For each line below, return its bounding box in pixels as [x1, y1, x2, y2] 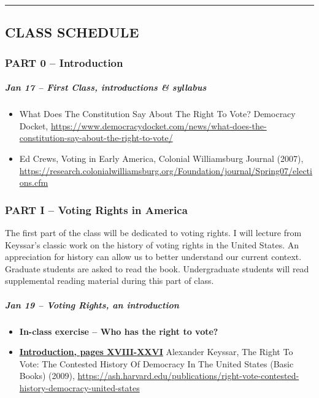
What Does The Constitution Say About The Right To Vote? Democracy [19, 107, 296, 120]
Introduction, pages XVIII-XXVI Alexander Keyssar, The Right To [19, 345, 293, 358]
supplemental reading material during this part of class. [5, 274, 214, 287]
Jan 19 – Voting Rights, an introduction [5, 298, 179, 311]
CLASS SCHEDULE [5, 23, 139, 42]
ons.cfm [19, 176, 48, 189]
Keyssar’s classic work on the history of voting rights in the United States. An [5, 238, 299, 251]
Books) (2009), [19, 369, 75, 382]
